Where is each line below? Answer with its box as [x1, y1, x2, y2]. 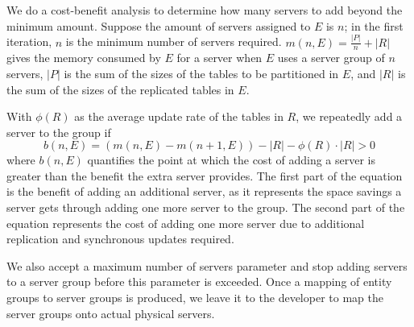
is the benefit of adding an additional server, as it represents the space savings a [6, 183, 402, 200]
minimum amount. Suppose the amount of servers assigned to [6, 17, 311, 34]
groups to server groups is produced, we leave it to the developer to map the [6, 289, 383, 306]
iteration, [6, 33, 52, 50]
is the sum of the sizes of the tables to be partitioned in [64, 64, 339, 81]
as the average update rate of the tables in [74, 108, 284, 125]
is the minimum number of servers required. [65, 33, 282, 50]
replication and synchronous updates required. [6, 230, 234, 247]
